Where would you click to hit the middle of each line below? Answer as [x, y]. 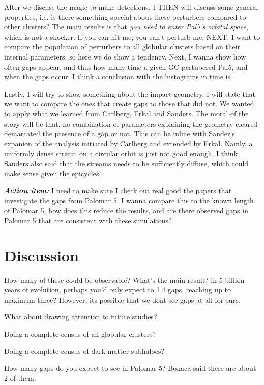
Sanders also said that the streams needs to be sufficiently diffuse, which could [126, 163]
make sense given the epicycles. [53, 173]
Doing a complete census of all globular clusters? [80, 333]
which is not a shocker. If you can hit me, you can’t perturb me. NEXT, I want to [132, 36]
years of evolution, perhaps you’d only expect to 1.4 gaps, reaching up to [118, 290]
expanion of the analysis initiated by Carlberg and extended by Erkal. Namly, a [128, 143]
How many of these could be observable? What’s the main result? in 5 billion [124, 279]
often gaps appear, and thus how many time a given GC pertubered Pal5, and [126, 66]
